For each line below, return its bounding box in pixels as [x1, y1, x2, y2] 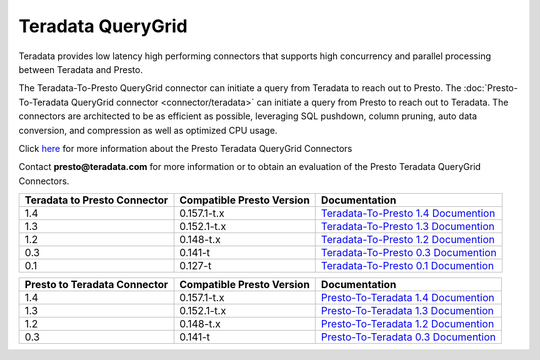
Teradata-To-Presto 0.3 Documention [320, 246, 497, 260]
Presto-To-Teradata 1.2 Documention [320, 317, 495, 331]
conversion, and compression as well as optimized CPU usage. [18, 124, 278, 136]
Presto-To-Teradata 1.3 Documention [320, 304, 495, 318]
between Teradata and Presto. [18, 63, 144, 75]
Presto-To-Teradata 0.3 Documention [320, 330, 497, 344]
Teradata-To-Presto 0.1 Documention [320, 259, 495, 273]
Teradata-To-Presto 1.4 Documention [320, 206, 496, 220]
